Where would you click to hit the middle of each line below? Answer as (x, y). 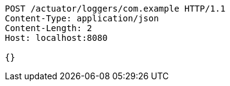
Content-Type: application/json (82, 18)
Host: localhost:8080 (56, 38)
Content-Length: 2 (49, 28)
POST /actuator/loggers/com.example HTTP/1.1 (115, 9)
